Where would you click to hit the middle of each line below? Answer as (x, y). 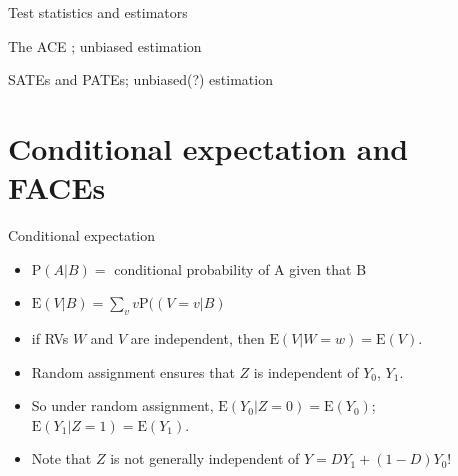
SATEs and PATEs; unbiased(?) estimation (140, 79)
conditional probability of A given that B (240, 268)
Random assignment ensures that (133, 371)
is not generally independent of (205, 458)
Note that (61, 458)
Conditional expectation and (208, 147)
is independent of (306, 371)
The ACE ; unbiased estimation (105, 45)
